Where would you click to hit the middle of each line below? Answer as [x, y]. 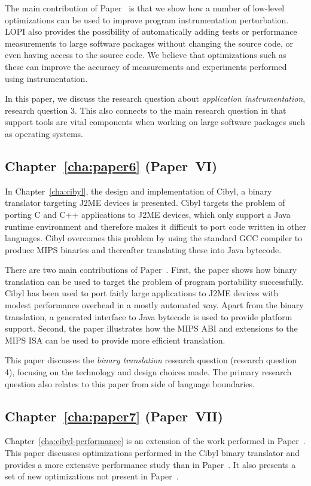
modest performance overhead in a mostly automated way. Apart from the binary [154, 305]
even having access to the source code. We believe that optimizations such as [146, 55]
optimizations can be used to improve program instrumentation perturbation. [147, 19]
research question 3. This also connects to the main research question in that [146, 110]
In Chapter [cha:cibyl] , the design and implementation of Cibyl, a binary [138, 191]
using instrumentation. [46, 78]
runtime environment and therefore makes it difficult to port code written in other [155, 226]
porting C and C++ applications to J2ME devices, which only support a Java [148, 214]
